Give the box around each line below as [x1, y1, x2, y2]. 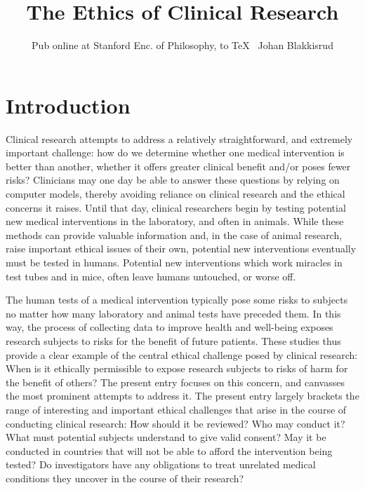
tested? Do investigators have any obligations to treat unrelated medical [6, 457, 316, 472]
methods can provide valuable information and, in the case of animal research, [6, 227, 343, 242]
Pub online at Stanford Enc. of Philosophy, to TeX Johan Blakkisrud [32, 38, 333, 53]
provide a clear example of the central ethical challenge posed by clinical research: [6, 347, 358, 362]
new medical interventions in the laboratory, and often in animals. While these [6, 214, 344, 229]
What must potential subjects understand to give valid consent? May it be [6, 430, 326, 444]
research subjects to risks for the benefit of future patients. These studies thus [6, 333, 341, 348]
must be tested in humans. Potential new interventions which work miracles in [6, 255, 343, 269]
